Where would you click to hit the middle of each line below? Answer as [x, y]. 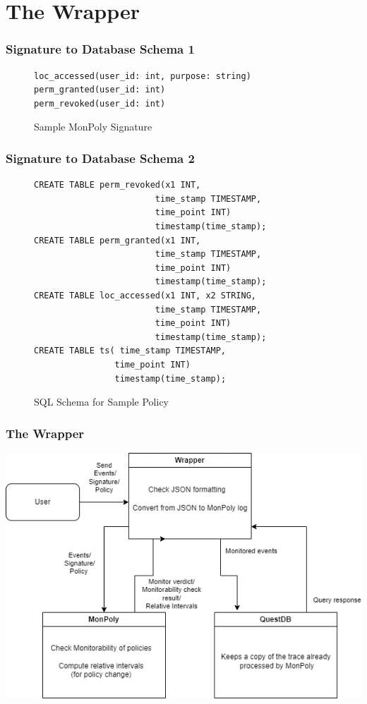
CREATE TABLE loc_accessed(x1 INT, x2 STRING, [145, 295]
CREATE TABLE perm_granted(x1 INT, [118, 240]
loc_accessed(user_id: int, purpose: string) [143, 76]
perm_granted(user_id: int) [100, 90]
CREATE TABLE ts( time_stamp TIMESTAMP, [130, 351]
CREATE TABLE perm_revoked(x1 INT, [118, 185]
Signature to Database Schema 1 [100, 49]
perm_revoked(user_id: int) [100, 103]
